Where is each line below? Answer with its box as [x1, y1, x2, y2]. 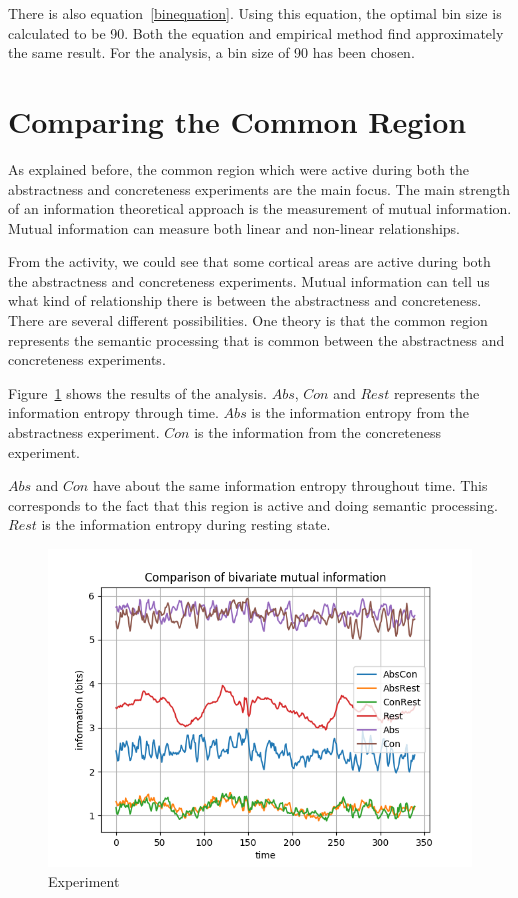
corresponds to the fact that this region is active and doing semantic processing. [8, 494, 498, 515]
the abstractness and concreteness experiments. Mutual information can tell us [8, 270, 490, 291]
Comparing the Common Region [8, 100, 467, 141]
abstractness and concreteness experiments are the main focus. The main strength [8, 178, 511, 199]
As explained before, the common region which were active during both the [8, 158, 470, 179]
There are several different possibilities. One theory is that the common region [8, 310, 488, 331]
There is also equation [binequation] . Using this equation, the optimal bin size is [8, 3, 502, 23]
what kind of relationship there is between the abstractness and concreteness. [8, 290, 482, 311]
